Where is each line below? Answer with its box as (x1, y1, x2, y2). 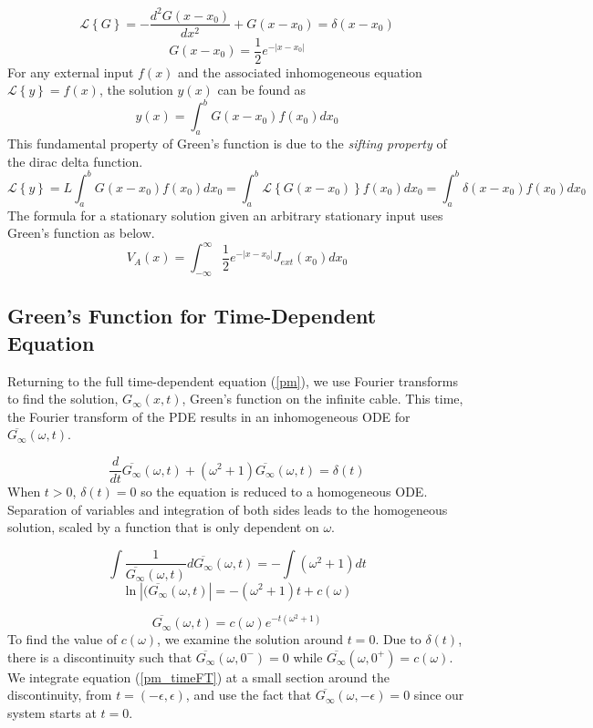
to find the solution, (7, 389, 119, 408)
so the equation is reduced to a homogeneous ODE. (140, 482, 428, 501)
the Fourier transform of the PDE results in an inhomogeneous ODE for (7, 406, 411, 426)
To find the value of (7, 630, 118, 649)
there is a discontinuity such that (7, 647, 192, 666)
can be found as (217, 80, 307, 99)
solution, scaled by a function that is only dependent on (7, 518, 319, 537)
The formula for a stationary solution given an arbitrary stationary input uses (7, 205, 443, 224)
